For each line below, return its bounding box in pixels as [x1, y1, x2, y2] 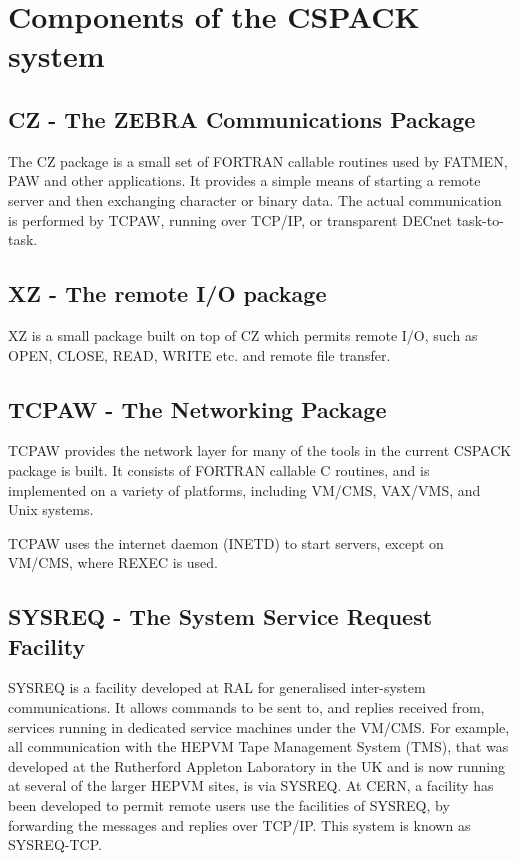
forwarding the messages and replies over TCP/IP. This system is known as [8, 814, 471, 835]
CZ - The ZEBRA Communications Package [8, 103, 476, 134]
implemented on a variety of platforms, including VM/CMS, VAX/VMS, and [8, 479, 481, 500]
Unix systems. [8, 499, 94, 520]
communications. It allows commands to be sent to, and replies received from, [8, 697, 485, 718]
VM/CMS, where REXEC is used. [8, 552, 218, 573]
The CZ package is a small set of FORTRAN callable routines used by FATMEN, [8, 150, 508, 171]
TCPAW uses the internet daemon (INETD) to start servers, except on [8, 532, 444, 553]
